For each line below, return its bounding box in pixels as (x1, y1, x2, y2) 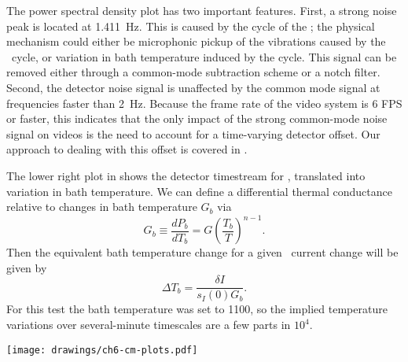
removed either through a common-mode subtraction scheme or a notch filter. (6, 64, 380, 80)
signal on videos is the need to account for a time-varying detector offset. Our (6, 125, 380, 142)
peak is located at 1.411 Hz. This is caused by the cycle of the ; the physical (6, 17, 375, 34)
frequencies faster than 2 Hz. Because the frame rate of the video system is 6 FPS (6, 94, 402, 111)
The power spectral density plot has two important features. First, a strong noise (6, 2, 397, 18)
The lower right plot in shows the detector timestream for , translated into (6, 167, 366, 183)
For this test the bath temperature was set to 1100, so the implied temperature (6, 301, 388, 317)
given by (6, 259, 47, 275)
